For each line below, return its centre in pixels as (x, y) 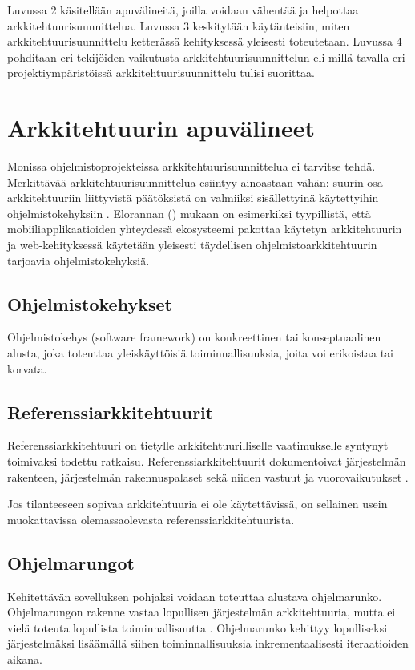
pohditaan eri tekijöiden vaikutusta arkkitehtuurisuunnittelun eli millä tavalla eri (206, 57)
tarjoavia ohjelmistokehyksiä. (79, 260)
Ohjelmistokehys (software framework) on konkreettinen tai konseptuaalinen (194, 337)
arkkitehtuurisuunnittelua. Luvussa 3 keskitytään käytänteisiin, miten (179, 25)
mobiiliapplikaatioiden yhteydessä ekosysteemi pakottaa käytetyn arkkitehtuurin (205, 229)
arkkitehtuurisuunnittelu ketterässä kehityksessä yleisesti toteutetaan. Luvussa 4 (205, 41)
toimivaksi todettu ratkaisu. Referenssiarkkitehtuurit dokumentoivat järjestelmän (207, 461)
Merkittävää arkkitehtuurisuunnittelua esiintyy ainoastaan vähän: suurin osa (195, 182)
